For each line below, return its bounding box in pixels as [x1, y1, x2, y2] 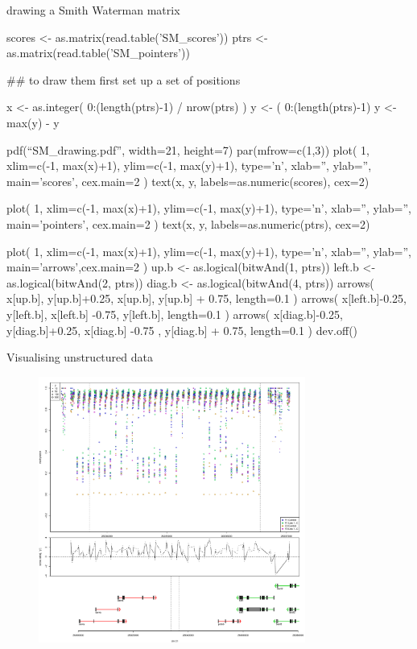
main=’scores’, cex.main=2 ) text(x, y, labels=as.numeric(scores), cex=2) [6, 172, 370, 189]
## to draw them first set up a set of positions [6, 71, 241, 88]
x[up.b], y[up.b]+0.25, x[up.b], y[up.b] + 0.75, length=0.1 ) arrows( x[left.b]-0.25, [6, 290, 407, 307]
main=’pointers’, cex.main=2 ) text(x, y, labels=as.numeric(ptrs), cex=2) [6, 215, 370, 232]
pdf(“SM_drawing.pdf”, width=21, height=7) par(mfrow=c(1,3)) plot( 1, [6, 141, 370, 158]
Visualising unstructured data [6, 349, 153, 366]
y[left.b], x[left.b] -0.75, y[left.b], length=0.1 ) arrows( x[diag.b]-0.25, [6, 305, 343, 322]
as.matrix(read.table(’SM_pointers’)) [6, 44, 190, 61]
